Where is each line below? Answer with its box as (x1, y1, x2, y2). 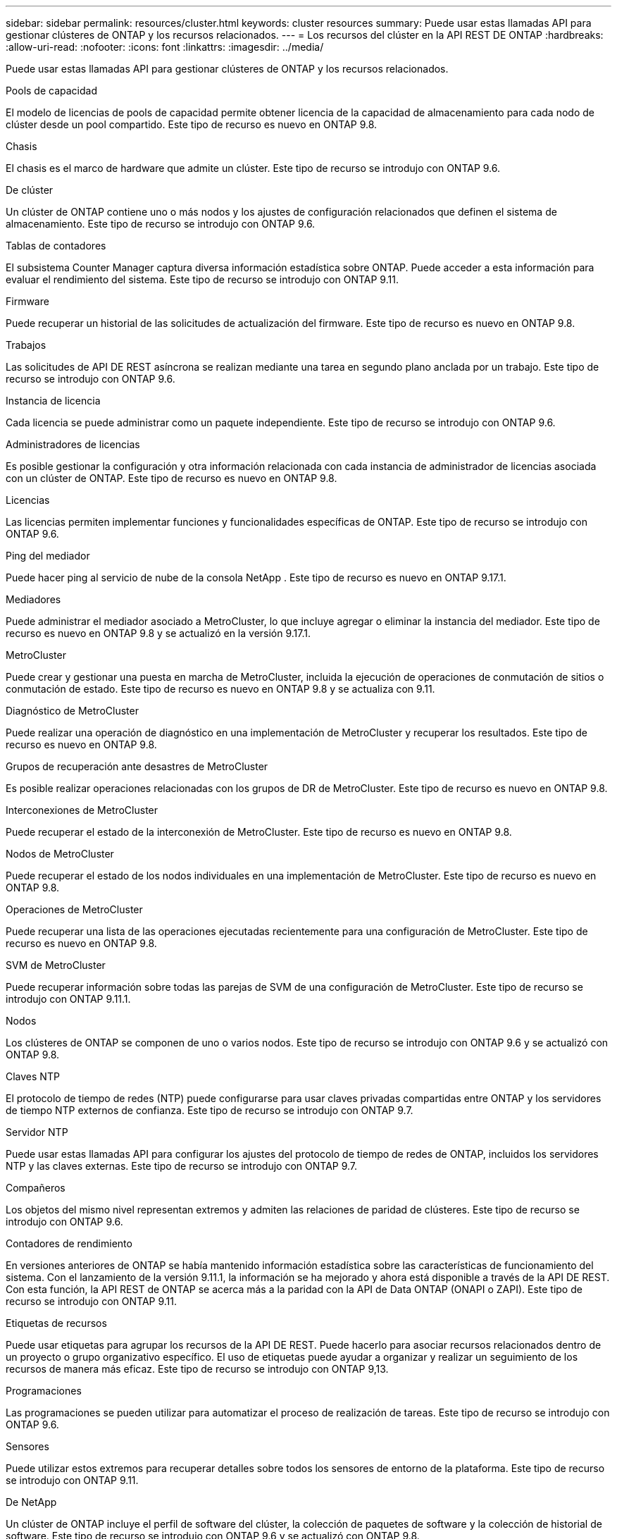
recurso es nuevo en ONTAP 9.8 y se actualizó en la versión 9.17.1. (6, 627, 311, 639)
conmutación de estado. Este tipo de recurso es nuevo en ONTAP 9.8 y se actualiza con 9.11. (6, 683, 435, 695)
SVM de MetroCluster (6, 959, 106, 971)
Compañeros (6, 1182, 66, 1194)
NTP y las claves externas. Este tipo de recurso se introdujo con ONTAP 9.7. (6, 1160, 358, 1172)
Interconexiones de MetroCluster (6, 804, 158, 816)
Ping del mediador (6, 550, 90, 562)
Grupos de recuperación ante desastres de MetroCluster (6, 760, 268, 772)
